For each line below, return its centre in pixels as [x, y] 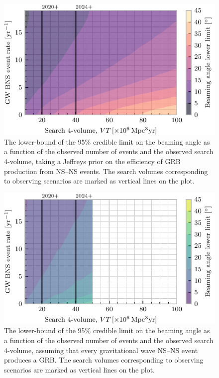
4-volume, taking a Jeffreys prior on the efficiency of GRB [92, 161]
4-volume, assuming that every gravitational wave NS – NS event [101, 350]
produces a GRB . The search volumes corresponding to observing [104, 360]
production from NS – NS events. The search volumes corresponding [106, 171]
